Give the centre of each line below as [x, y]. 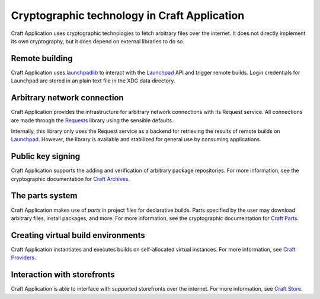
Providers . [23, 257]
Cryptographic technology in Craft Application [128, 15]
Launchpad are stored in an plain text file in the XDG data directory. [93, 81]
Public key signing [45, 156]
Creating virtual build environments [78, 235]
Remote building [42, 58]
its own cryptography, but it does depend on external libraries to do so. [98, 41]
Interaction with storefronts [63, 275]
